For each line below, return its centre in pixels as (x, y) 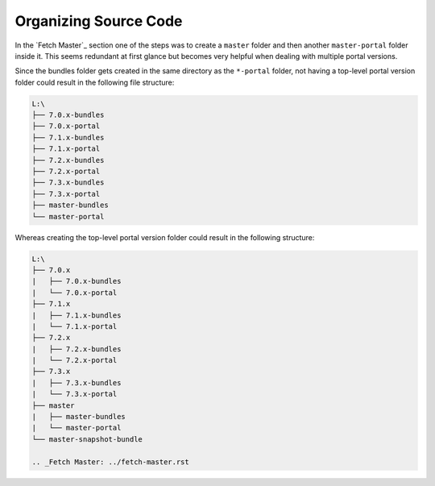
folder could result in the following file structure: (95, 82)
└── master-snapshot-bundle (87, 439)
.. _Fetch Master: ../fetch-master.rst (110, 462)
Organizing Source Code (99, 21)
